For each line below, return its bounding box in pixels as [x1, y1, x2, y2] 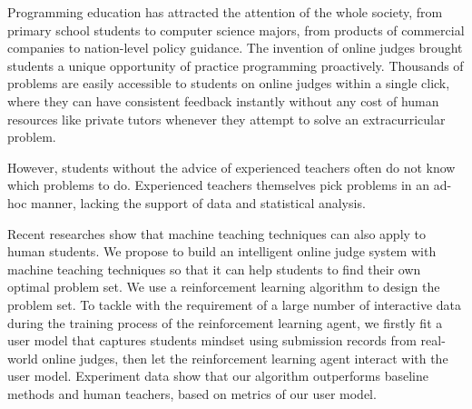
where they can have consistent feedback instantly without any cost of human [7, 91, 439, 110]
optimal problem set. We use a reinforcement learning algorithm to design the [7, 277, 440, 296]
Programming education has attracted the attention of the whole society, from [7, 3, 443, 21]
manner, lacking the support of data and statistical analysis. [31, 193, 366, 212]
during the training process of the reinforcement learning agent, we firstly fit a [7, 313, 443, 332]
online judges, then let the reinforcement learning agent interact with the [42, 348, 448, 367]
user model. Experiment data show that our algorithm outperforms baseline [7, 366, 428, 385]
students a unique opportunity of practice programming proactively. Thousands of [7, 55, 464, 75]
